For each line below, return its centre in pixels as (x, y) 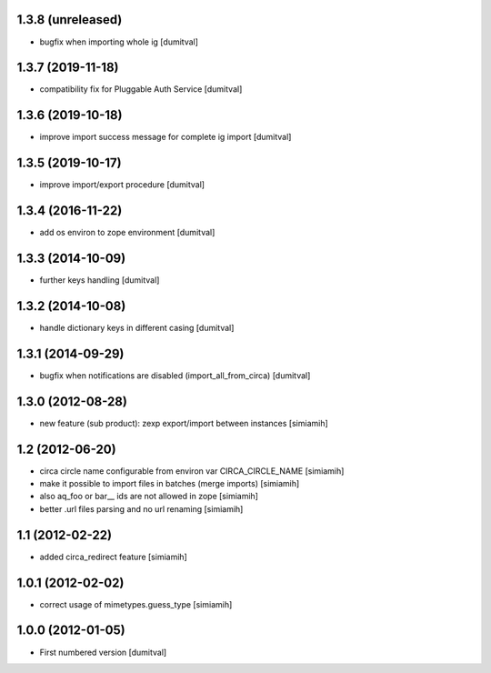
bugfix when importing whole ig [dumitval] (119, 42)
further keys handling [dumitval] (100, 280)
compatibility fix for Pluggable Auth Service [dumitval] (141, 89)
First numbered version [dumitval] (103, 652)
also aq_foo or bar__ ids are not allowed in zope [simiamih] (149, 497)
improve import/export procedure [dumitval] (122, 185)
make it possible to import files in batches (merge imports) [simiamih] (170, 484)
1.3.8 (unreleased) (70, 20)
